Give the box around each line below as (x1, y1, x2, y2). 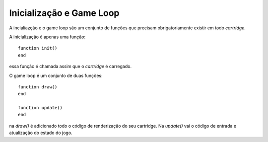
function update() (18, 105, 63, 111)
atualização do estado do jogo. (9, 130, 72, 136)
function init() (18, 45, 58, 51)
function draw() (18, 84, 58, 89)
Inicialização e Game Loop (9, 7, 120, 18)
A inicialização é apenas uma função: (9, 34, 86, 40)
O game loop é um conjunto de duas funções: (9, 72, 103, 78)
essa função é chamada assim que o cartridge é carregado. (9, 64, 132, 70)
